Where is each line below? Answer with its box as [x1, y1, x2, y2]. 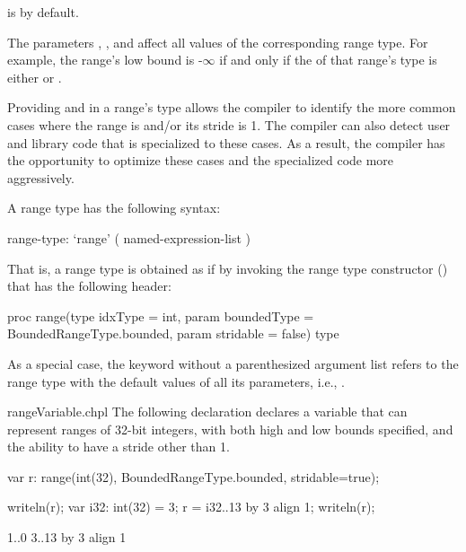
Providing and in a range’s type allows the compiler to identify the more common [7, 98, 456, 117]
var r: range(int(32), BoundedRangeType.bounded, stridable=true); [7, 467, 380, 486]
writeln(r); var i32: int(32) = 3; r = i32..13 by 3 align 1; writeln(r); [7, 497, 375, 516]
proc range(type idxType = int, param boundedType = [7, 306, 314, 325]
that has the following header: [7, 276, 171, 295]
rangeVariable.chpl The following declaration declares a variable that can [7, 402, 408, 421]
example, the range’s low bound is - [7, 50, 203, 69]
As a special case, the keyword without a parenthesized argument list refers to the [7, 354, 459, 372]
